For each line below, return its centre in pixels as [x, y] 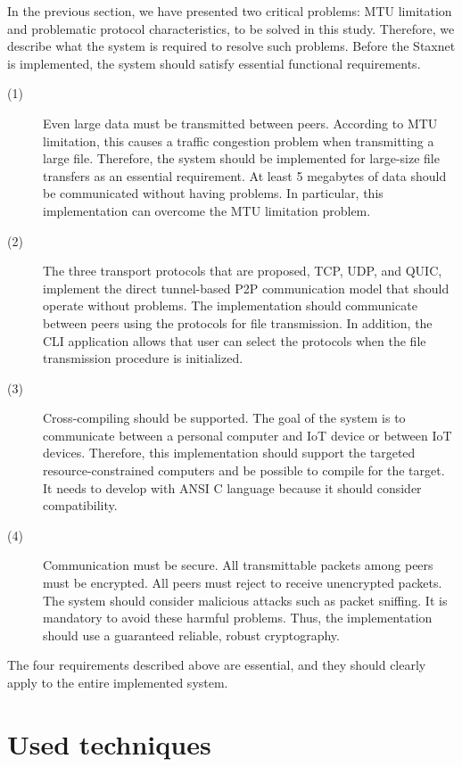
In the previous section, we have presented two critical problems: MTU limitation [230, 11]
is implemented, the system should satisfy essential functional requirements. [214, 63]
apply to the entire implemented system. [118, 682]
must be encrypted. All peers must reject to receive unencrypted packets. [243, 583]
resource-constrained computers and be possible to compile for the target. [244, 470]
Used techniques [109, 743]
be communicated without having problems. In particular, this [213, 193]
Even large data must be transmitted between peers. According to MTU [240, 123]
